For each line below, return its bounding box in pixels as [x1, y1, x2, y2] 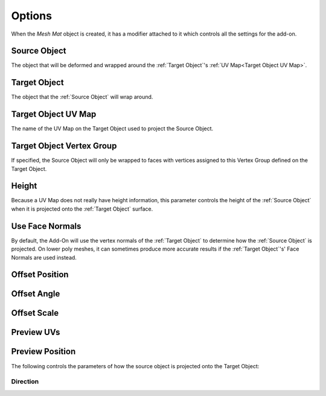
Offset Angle [11, 289, 60, 299]
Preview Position [11, 346, 76, 357]
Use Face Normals [11, 221, 81, 231]
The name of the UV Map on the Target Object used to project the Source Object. [11, 125, 214, 132]
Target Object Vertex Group [11, 141, 117, 151]
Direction [11, 377, 39, 386]
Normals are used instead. [11, 254, 77, 261]
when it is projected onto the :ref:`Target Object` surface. [11, 205, 153, 212]
